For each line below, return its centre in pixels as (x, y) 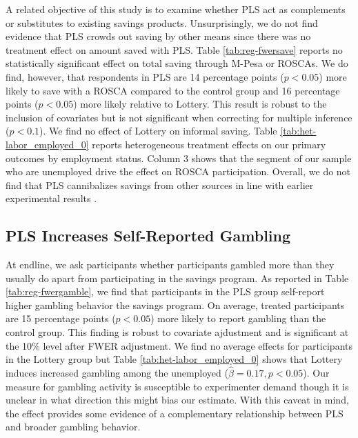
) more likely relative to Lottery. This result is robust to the (200, 104)
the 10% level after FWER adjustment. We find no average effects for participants (179, 345)
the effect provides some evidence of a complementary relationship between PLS (175, 413)
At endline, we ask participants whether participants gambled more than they (170, 265)
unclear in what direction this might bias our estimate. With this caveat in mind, (177, 400)
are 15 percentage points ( (61, 318)
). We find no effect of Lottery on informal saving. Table (158, 131)
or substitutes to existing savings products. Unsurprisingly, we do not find (162, 22)
